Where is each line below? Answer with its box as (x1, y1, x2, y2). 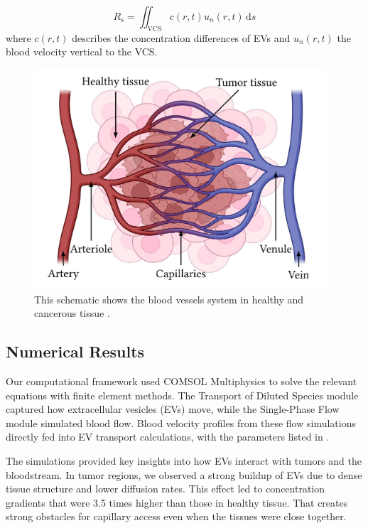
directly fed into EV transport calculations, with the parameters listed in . (6, 429, 330, 444)
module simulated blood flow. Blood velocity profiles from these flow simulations (6, 415, 356, 430)
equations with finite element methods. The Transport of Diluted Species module (6, 387, 359, 402)
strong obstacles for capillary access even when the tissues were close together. (6, 509, 347, 524)
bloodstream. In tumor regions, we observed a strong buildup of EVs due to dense (6, 467, 362, 482)
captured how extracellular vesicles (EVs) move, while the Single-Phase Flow (6, 402, 340, 416)
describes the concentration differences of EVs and (72, 30, 291, 45)
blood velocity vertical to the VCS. (6, 44, 158, 59)
